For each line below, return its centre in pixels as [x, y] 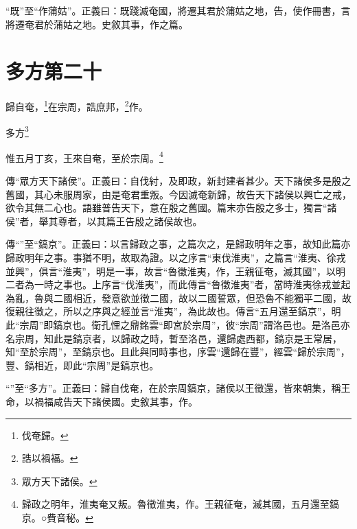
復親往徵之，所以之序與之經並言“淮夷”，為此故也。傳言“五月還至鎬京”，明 [173, 311]
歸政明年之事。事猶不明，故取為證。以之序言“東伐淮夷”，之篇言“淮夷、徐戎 [176, 258]
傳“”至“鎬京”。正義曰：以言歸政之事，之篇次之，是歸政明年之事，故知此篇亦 [178, 244]
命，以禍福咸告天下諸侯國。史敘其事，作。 [102, 401]
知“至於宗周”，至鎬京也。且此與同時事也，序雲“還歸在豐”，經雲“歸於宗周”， [178, 352]
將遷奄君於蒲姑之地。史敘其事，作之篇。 [97, 24]
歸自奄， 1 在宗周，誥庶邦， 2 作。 [77, 105]
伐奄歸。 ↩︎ [45, 435]
